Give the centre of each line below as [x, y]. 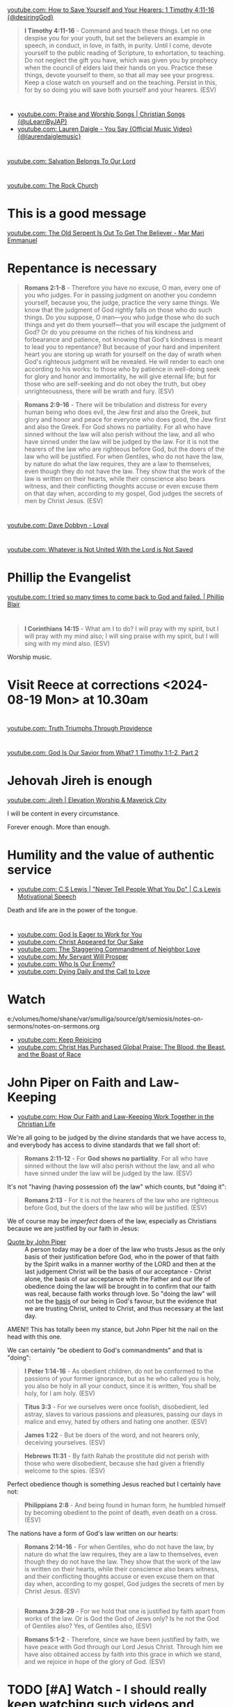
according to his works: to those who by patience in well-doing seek [122, 369]
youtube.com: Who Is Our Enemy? [66, 964]
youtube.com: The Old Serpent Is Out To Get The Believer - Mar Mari [106, 232]
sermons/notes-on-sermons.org [54, 1026]
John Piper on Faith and [77, 1082]
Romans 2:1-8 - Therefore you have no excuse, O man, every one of [122, 287]
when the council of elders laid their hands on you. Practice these [118, 68]
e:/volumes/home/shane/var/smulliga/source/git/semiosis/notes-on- [105, 1019]
